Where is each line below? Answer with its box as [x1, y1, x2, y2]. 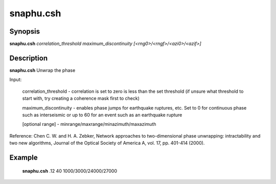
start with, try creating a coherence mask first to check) [22, 95, 140, 101]
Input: [9, 76, 22, 83]
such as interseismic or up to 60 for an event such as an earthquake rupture [22, 112, 182, 118]
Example [9, 153, 38, 162]
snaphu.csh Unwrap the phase [9, 67, 76, 73]
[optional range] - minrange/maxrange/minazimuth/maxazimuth [22, 121, 156, 127]
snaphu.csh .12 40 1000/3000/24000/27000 [22, 168, 118, 174]
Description [9, 54, 48, 62]
